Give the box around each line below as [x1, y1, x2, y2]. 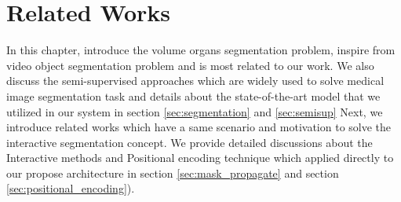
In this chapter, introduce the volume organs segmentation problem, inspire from [6, 42, 396, 58]
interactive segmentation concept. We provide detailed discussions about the [6, 134, 373, 150]
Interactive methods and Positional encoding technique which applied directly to [6, 149, 394, 166]
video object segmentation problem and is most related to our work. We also [6, 57, 374, 73]
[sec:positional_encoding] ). [6, 180, 135, 196]
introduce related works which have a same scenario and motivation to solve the [6, 119, 392, 135]
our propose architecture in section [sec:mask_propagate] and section [6, 164, 339, 181]
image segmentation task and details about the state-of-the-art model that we [6, 87, 381, 104]
